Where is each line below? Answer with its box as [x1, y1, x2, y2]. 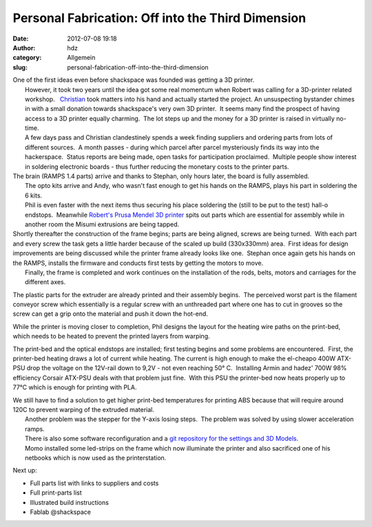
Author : [12, 43, 36, 52]
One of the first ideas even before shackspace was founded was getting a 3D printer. [12, 76, 255, 84]
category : [12, 54, 42, 62]
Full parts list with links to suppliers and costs [30, 479, 159, 487]
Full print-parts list [30, 488, 82, 497]
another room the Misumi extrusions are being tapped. [25, 220, 180, 228]
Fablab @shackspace [30, 508, 91, 516]
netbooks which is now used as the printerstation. [25, 453, 167, 462]
